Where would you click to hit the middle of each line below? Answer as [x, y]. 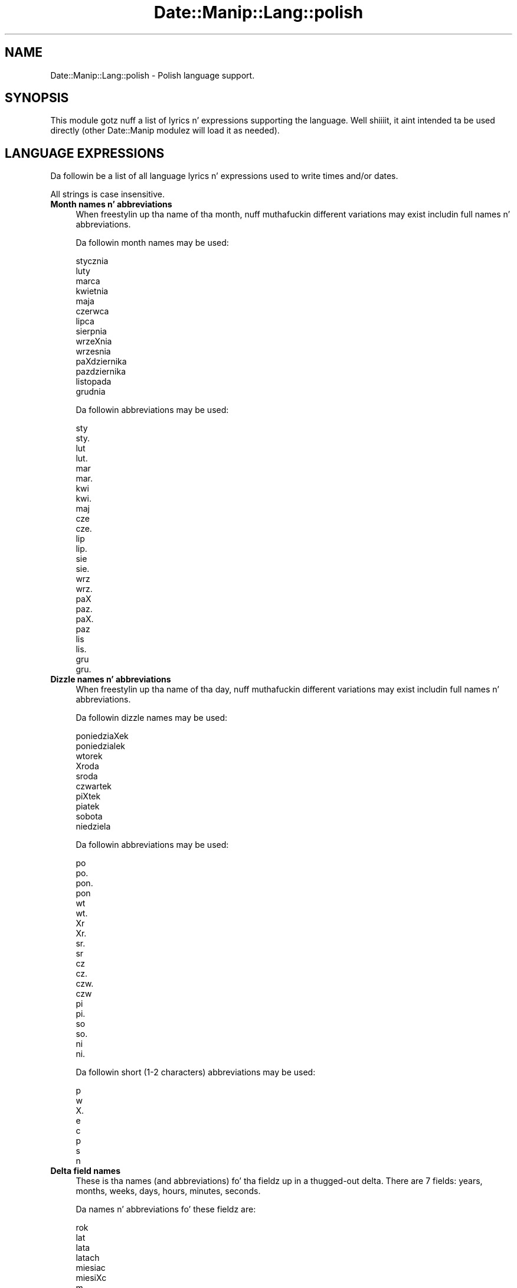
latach [88, 1258]
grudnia [91, 392]
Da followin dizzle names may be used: [152, 718]
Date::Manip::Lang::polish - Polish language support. [153, 75]
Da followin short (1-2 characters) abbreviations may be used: [196, 1072]
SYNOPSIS [37, 98]
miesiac [91, 1268]
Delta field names [86, 1171]
